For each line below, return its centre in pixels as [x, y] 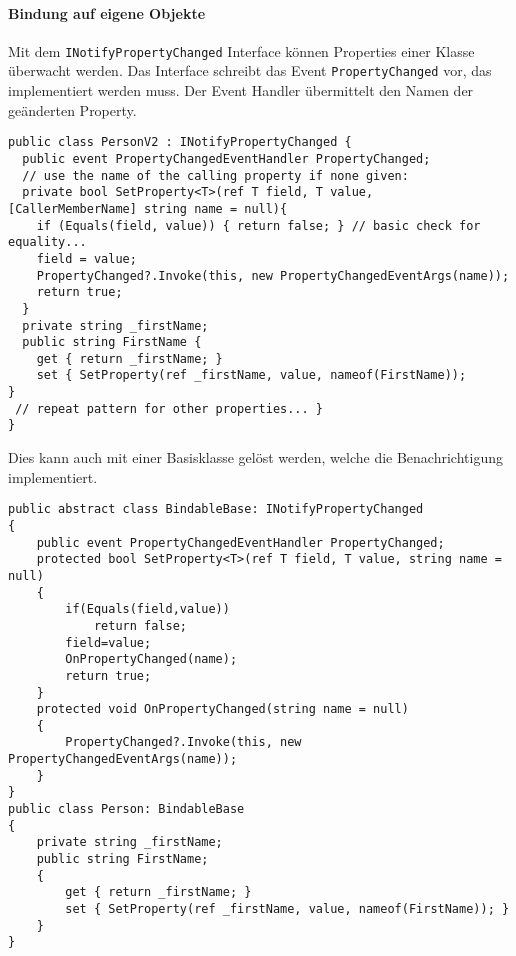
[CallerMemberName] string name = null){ [148, 208]
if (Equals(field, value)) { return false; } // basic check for [258, 225]
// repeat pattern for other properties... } [169, 408]
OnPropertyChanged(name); [151, 659]
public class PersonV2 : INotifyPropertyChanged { [180, 142]
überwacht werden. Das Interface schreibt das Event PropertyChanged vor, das [250, 70]
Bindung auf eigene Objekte [107, 12]
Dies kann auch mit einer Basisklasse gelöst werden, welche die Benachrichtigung [255, 457]
